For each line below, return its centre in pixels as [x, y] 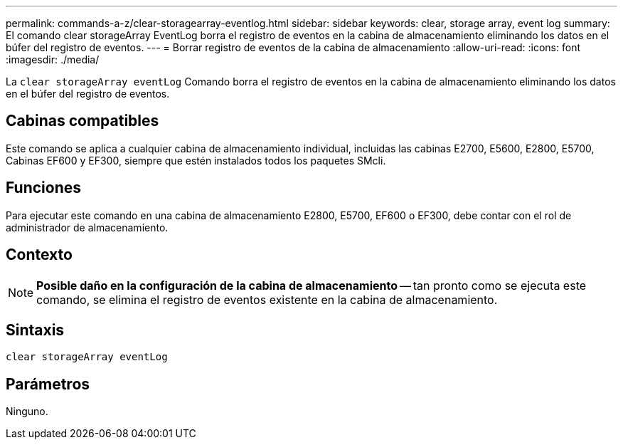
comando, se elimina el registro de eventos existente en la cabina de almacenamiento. [267, 299]
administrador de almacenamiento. [87, 227]
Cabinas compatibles [82, 121]
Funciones [44, 188]
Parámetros [48, 384]
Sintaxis [35, 330]
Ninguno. [27, 412]
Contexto [39, 255]
